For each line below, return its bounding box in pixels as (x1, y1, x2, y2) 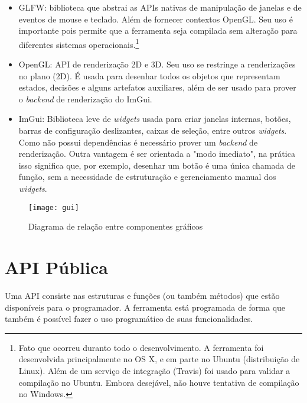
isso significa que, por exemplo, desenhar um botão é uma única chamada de (18, 159, 295, 171)
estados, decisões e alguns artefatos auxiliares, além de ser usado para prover (18, 81, 296, 94)
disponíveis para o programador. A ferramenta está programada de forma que (5, 301, 286, 313)
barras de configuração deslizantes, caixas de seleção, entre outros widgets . (18, 124, 287, 136)
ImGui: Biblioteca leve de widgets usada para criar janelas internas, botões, (18, 112, 291, 125)
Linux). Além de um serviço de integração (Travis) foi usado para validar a (18, 364, 290, 376)
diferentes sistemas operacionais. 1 (18, 36, 139, 50)
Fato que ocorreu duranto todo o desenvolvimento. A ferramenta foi (18, 341, 264, 353)
